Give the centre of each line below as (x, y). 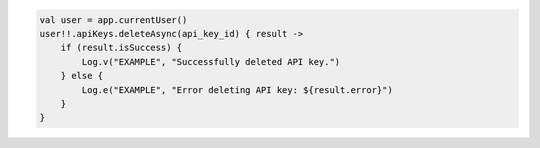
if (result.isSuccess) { (121, 48)
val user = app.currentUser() (113, 19)
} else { (82, 76)
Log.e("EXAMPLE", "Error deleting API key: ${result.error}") (237, 89)
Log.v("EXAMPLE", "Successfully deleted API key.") (211, 61)
